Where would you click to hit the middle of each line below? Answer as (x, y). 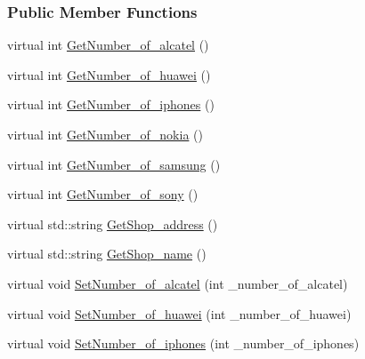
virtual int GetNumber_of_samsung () (114, 164)
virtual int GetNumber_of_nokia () (105, 134)
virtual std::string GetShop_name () (107, 254)
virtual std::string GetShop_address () (113, 223)
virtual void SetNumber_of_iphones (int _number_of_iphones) (183, 343)
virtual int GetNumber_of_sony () (103, 194)
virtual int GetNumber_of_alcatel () (108, 45)
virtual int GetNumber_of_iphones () (111, 104)
